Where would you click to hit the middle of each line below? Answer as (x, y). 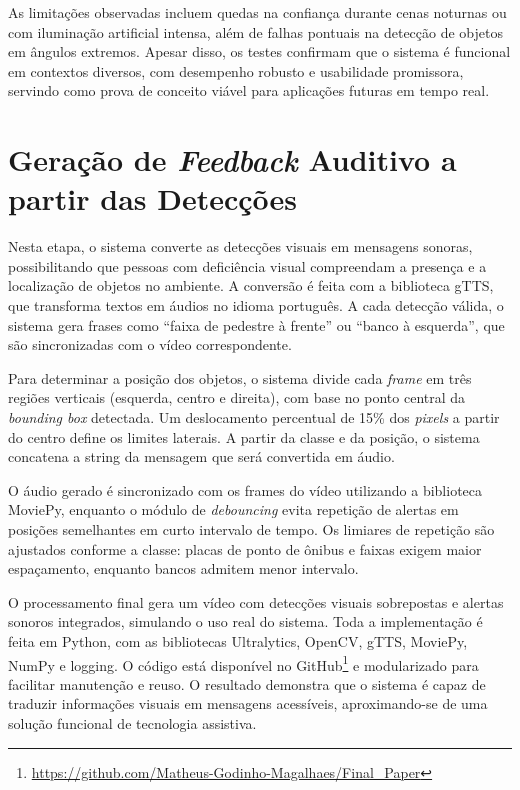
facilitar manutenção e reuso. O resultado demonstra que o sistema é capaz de (247, 683)
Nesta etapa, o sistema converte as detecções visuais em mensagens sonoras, (240, 246)
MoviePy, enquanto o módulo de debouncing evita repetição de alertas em (233, 509)
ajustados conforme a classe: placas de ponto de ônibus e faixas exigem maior (245, 548)
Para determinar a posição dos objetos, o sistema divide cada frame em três (240, 377)
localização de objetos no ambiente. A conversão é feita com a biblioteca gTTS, (251, 285)
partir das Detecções (153, 198)
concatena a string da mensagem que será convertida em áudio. (201, 456)
